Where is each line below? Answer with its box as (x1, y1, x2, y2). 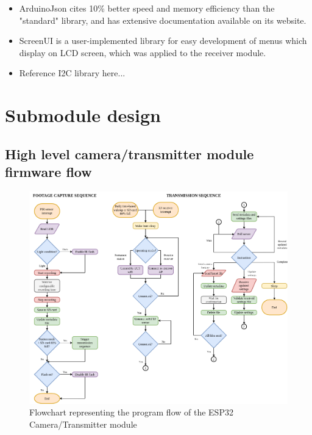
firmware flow (5, 162, 92, 181)
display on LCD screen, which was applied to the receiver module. (19, 46, 266, 59)
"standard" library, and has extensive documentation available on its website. (19, 13, 307, 26)
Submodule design (5, 102, 161, 128)
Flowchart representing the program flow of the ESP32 (29, 406, 233, 419)
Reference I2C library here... (19, 67, 126, 79)
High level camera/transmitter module (5, 144, 254, 163)
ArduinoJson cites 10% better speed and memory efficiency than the (19, 2, 275, 14)
